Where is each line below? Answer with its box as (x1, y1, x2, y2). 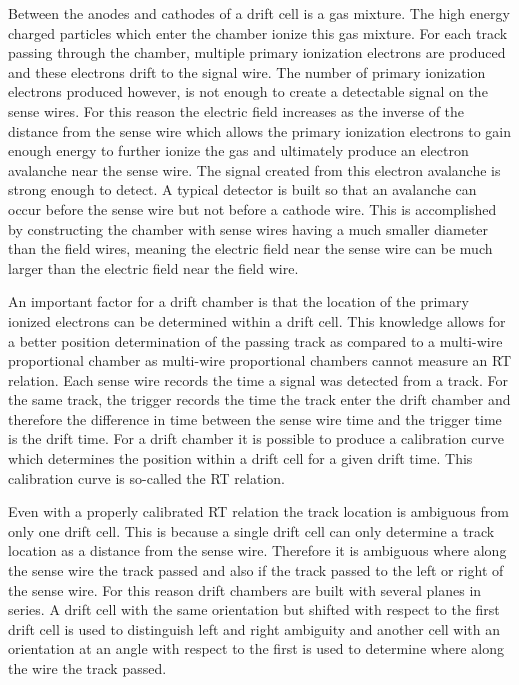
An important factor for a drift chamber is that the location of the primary (8, 291, 469, 312)
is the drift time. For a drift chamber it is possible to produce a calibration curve (8, 428, 504, 449)
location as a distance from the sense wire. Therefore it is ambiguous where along (8, 540, 507, 561)
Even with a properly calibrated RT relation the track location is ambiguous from (8, 501, 509, 522)
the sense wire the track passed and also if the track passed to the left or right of (8, 560, 504, 581)
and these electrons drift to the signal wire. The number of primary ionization (8, 61, 486, 82)
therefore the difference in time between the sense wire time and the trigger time (8, 408, 502, 429)
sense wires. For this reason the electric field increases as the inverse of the (8, 100, 465, 121)
